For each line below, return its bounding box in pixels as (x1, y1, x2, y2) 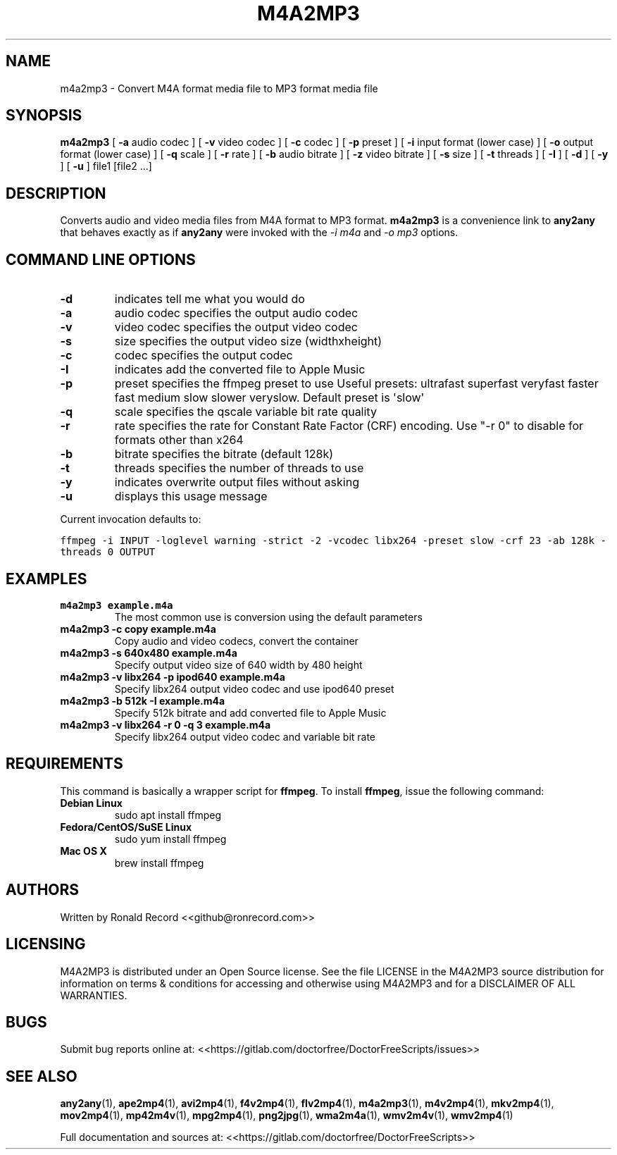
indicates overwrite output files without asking (114, 475, 359, 490)
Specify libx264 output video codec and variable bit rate (114, 730, 376, 743)
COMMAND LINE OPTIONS (6, 250, 196, 268)
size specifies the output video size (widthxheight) (114, 334, 382, 349)
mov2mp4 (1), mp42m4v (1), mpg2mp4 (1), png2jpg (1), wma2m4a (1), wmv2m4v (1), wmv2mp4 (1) (60, 1109, 513, 1122)
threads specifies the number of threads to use (114, 461, 364, 476)
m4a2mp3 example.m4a (60, 599, 173, 611)
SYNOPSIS (6, 106, 82, 125)
